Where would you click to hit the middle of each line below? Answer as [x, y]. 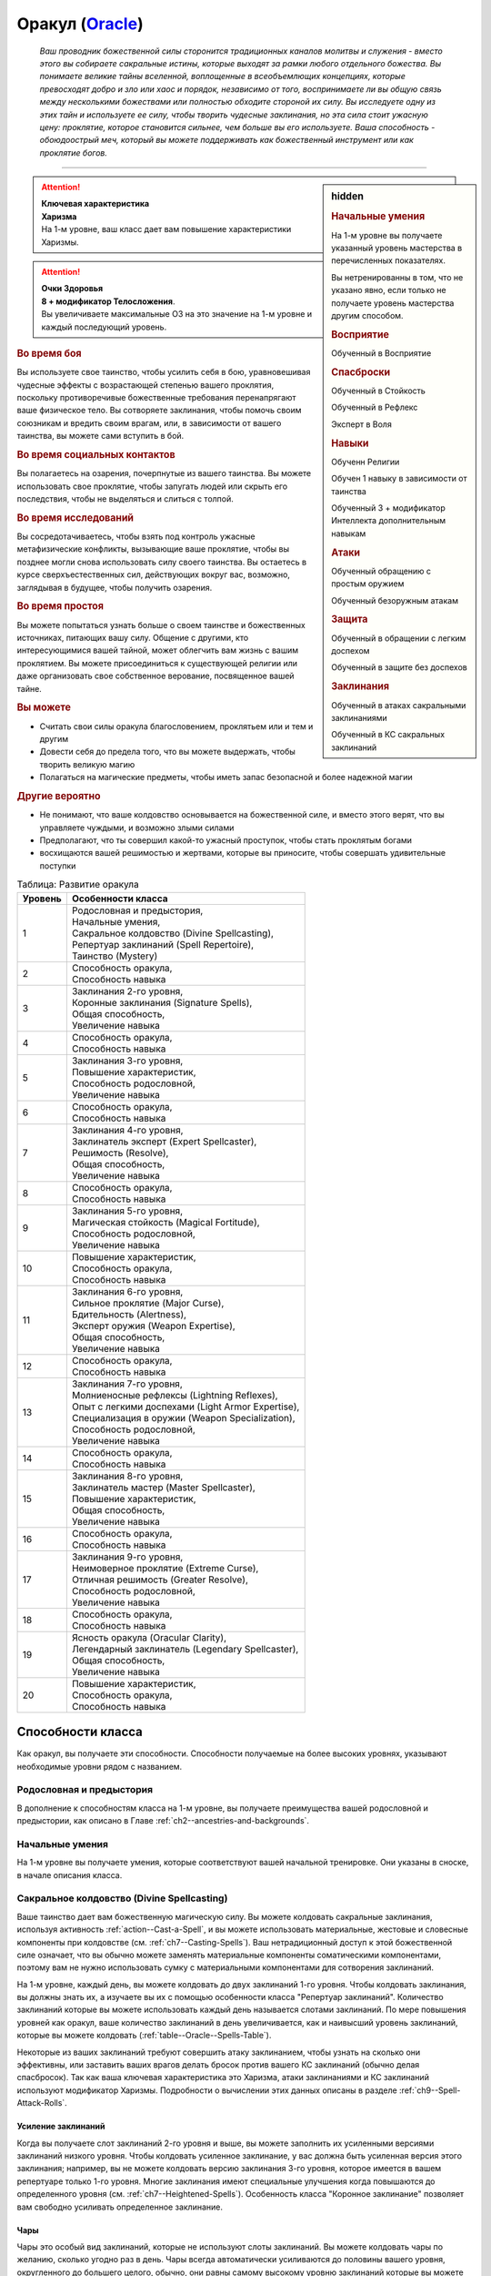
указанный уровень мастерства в [397, 248]
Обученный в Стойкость [379, 391]
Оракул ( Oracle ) [80, 24]
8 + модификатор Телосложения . [108, 301]
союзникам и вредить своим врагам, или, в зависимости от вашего [149, 422]
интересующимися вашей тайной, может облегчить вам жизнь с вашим [158, 650]
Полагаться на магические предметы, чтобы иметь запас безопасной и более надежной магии [226, 777]
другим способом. [367, 315]
